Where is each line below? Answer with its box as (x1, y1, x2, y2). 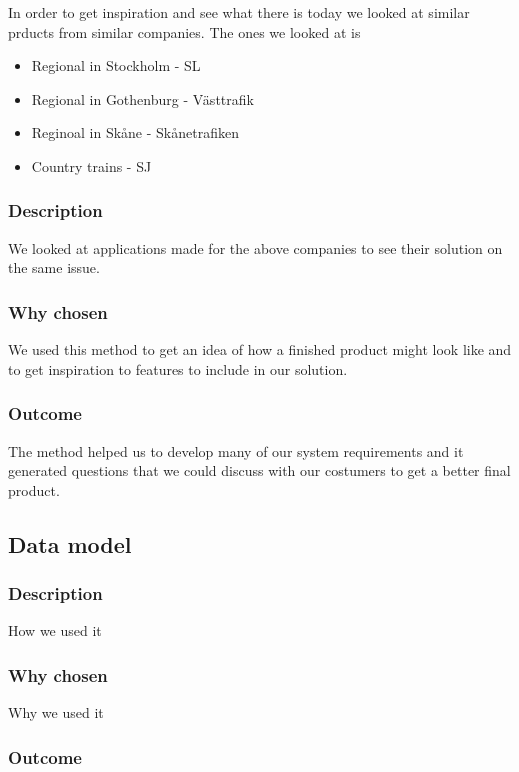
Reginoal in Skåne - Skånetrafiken (31, 122, 239, 143)
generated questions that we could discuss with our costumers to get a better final (8, 460, 511, 481)
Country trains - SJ (31, 155, 152, 176)
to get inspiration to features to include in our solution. (8, 358, 348, 379)
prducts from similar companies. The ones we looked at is (8, 21, 361, 42)
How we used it (8, 620, 102, 641)
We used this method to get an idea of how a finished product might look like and (8, 339, 512, 360)
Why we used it (8, 702, 104, 723)
